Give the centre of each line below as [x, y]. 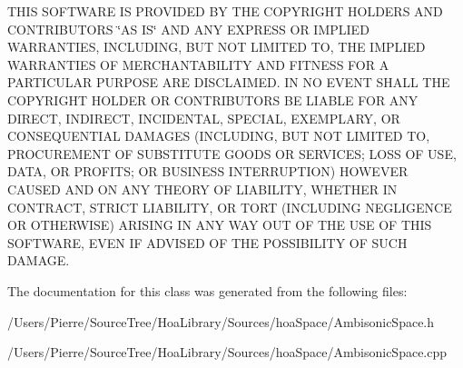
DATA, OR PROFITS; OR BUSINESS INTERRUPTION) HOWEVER [208, 171]
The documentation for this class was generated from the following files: [207, 290]
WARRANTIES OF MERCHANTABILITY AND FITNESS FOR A [198, 64]
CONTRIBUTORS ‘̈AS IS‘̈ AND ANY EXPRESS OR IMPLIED [188, 29]
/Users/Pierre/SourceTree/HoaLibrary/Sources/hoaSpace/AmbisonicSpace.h [221, 321]
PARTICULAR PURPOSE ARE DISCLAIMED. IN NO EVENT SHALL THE [229, 82]
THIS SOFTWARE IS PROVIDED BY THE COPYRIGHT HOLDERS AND [225, 11]
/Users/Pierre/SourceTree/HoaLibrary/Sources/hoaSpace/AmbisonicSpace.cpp [227, 352]
